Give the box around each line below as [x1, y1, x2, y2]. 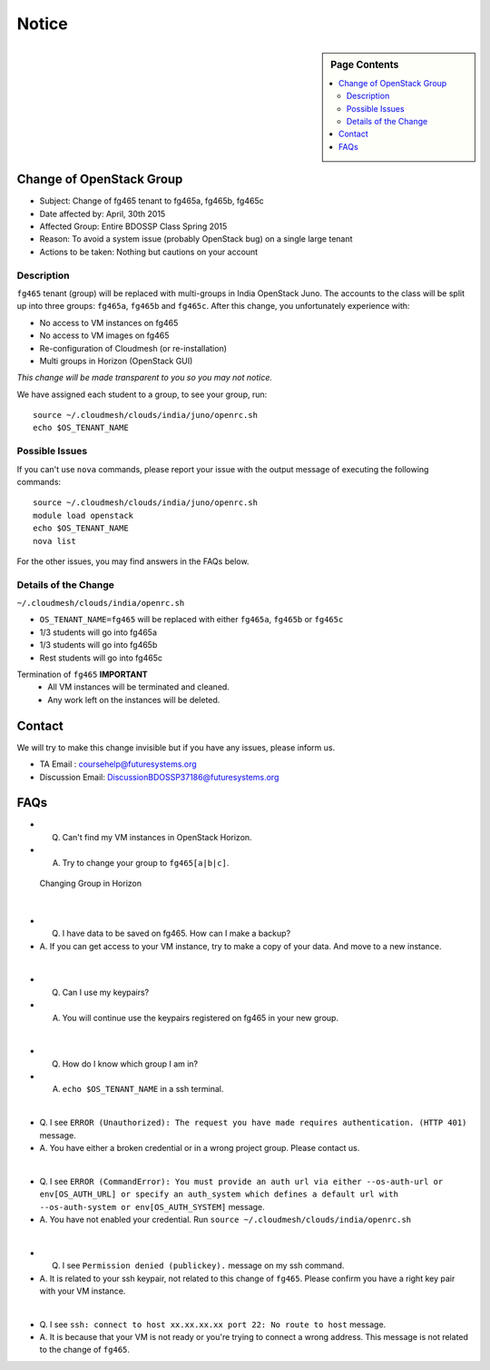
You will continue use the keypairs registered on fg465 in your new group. [62, 1012, 339, 1023]
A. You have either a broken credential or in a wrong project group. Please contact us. [39, 1143, 360, 1154]
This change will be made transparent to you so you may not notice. [16, 372, 272, 383]
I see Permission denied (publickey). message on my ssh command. [62, 1260, 345, 1271]
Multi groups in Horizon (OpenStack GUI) [39, 355, 193, 366]
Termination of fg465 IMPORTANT [16, 669, 149, 680]
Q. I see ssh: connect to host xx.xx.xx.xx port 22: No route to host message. [39, 1318, 387, 1330]
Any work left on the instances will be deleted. [47, 694, 220, 705]
